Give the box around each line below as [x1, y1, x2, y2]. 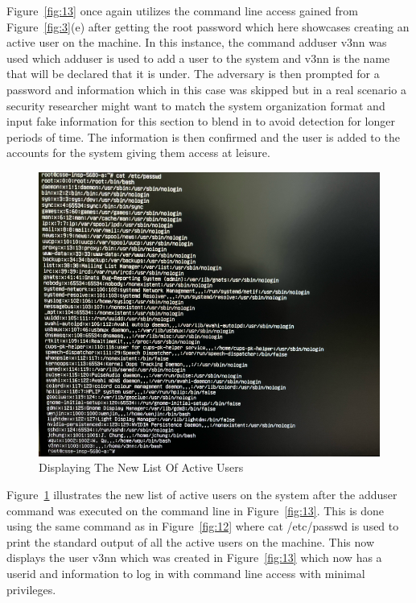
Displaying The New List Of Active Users [39, 459, 244, 476]
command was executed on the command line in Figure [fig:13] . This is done [6, 502, 385, 518]
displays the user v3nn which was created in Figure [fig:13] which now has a [6, 549, 382, 566]
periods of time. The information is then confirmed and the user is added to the [6, 128, 400, 145]
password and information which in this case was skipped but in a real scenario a [6, 81, 406, 97]
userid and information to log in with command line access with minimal [6, 564, 365, 581]
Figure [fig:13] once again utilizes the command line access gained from [6, 2, 358, 19]
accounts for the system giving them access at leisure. [6, 144, 270, 161]
